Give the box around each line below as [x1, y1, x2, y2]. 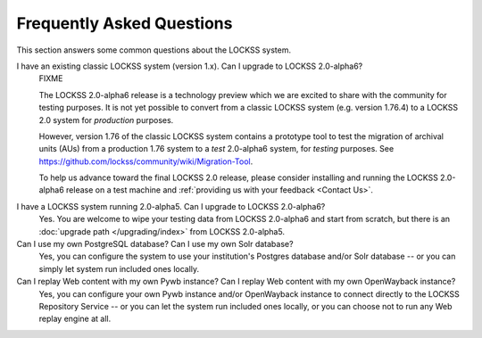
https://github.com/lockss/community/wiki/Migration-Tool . [38, 156, 253, 167]
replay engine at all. [38, 313, 112, 325]
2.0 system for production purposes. [38, 114, 174, 125]
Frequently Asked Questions [16, 13, 233, 33]
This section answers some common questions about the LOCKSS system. [16, 45, 292, 55]
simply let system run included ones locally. [38, 263, 200, 274]
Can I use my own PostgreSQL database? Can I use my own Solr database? [16, 239, 294, 250]
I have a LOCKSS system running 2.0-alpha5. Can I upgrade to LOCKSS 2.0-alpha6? [16, 201, 326, 211]
